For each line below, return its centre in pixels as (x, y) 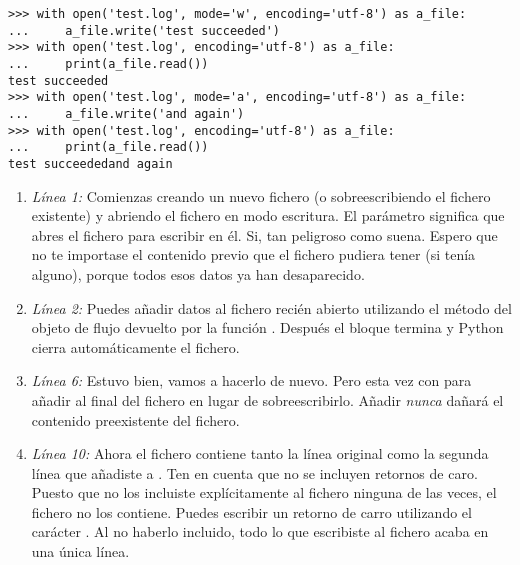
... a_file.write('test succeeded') (144, 30)
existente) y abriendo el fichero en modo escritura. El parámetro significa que (268, 215)
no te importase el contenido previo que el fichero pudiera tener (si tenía (253, 254)
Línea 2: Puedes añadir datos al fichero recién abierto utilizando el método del (271, 307)
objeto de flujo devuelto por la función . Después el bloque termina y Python (267, 327)
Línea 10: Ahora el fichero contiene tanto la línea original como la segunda (260, 453)
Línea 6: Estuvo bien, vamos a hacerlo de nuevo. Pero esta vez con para (251, 380)
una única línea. (80, 551)
